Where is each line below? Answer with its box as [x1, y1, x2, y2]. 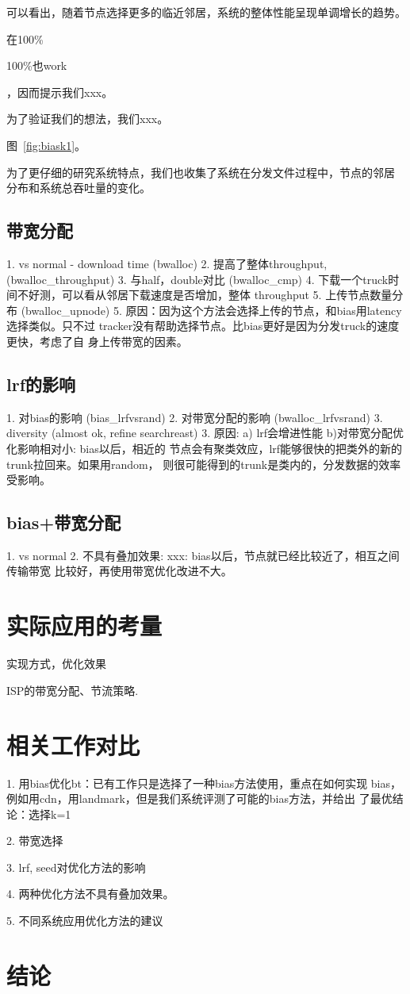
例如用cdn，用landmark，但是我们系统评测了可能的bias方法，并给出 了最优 [6, 790, 393, 807]
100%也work [6, 57, 67, 74]
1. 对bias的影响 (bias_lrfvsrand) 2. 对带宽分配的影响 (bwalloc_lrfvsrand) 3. [6, 409, 383, 425]
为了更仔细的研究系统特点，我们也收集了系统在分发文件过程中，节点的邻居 [6, 163, 395, 180]
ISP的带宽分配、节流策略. [6, 681, 139, 698]
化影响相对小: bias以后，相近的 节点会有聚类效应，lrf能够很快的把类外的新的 [6, 439, 403, 456]
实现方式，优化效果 [6, 655, 106, 672]
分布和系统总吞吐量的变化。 [6, 179, 151, 196]
